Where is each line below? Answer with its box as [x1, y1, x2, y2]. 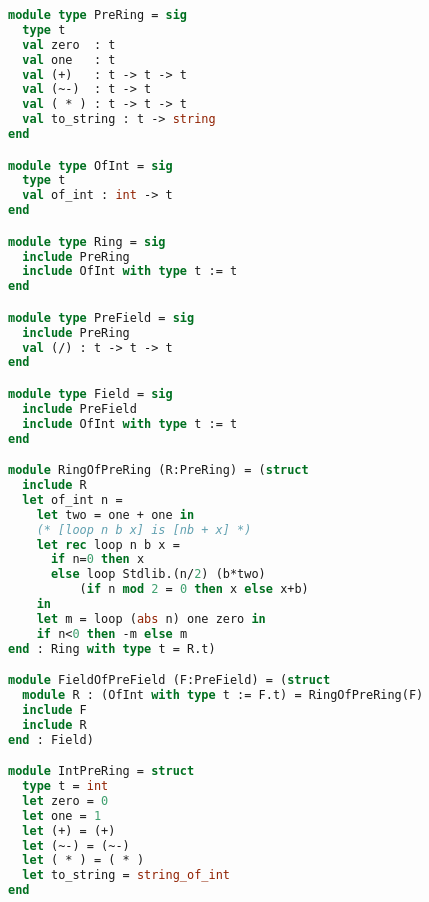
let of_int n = [22, 492, 123, 507]
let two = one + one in [36, 507, 195, 522]
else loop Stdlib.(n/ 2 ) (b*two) [50, 567, 266, 582]
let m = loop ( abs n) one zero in [36, 611, 266, 626]
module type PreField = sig [8, 310, 195, 325]
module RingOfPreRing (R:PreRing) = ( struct [8, 463, 309, 478]
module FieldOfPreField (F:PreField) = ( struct [8, 673, 331, 688]
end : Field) [8, 732, 94, 747]
